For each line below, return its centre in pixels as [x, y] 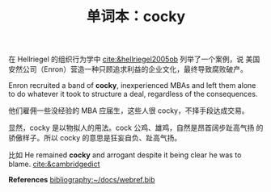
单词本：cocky [136, 17]
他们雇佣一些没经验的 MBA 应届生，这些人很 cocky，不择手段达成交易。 [129, 111]
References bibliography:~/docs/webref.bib [82, 180]
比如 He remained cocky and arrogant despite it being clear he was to [125, 155]
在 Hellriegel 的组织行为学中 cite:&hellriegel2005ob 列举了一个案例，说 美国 [134, 59]
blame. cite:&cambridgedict [54, 164]
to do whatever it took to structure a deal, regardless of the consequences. [133, 94]
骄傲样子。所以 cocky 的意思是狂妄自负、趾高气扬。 [95, 138]
